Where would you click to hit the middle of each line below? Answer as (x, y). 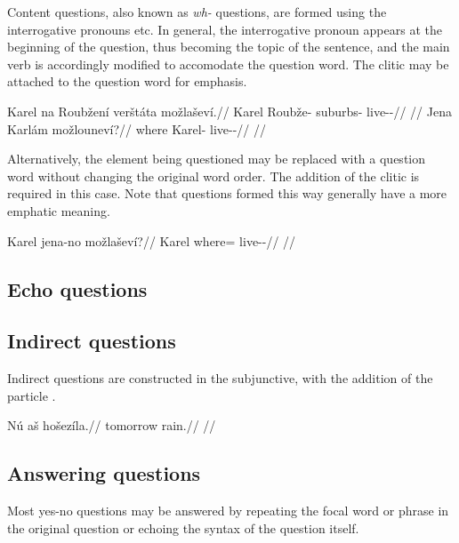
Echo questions (77, 288)
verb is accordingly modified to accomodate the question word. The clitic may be (228, 64)
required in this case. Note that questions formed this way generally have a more (227, 193)
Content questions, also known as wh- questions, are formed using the (197, 12)
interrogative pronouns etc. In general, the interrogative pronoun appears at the (225, 29)
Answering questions (104, 473)
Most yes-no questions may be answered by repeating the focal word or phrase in (228, 511)
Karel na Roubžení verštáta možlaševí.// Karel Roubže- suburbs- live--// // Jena (229, 111)
